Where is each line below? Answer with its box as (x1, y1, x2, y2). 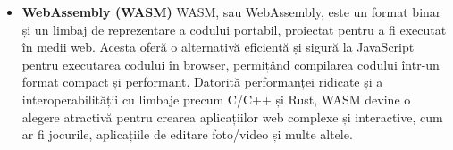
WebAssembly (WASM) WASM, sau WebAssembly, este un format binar (21, 3, 441, 21)
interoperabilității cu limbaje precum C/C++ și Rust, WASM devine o (21, 89, 411, 108)
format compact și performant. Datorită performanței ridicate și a (21, 72, 383, 91)
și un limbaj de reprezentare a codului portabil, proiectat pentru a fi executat (21, 20, 447, 38)
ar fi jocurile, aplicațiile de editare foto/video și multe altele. (21, 125, 353, 144)
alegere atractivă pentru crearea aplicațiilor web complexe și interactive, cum (21, 107, 443, 126)
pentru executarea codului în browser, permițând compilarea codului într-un (21, 54, 440, 73)
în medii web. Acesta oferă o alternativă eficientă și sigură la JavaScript (21, 37, 415, 56)
